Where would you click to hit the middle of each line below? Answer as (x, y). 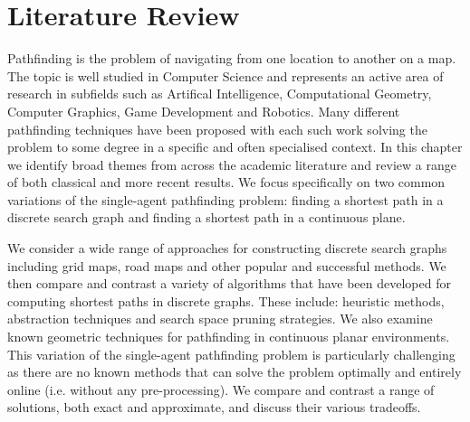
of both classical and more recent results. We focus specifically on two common (226, 182)
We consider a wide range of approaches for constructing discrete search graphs (227, 248)
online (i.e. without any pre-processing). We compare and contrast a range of (221, 389)
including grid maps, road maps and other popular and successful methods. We (227, 265)
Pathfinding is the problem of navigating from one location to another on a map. (232, 58)
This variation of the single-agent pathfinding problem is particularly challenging (231, 354)
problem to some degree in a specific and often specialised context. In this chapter (235, 147)
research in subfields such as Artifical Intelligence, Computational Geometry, (220, 94)
